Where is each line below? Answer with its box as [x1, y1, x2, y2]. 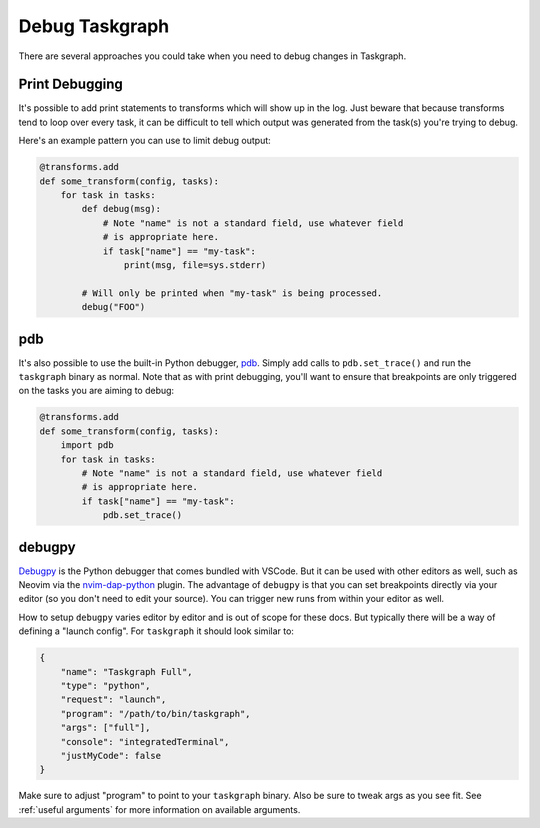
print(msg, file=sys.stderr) [123, 259, 267, 270]
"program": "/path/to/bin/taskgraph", [60, 708, 251, 719]
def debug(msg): [81, 203, 162, 215]
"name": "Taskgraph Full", [60, 666, 194, 677]
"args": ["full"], [60, 722, 151, 734]
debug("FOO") [81, 301, 146, 313]
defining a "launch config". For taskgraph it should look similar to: [18, 625, 295, 637]
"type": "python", [60, 680, 151, 691]
